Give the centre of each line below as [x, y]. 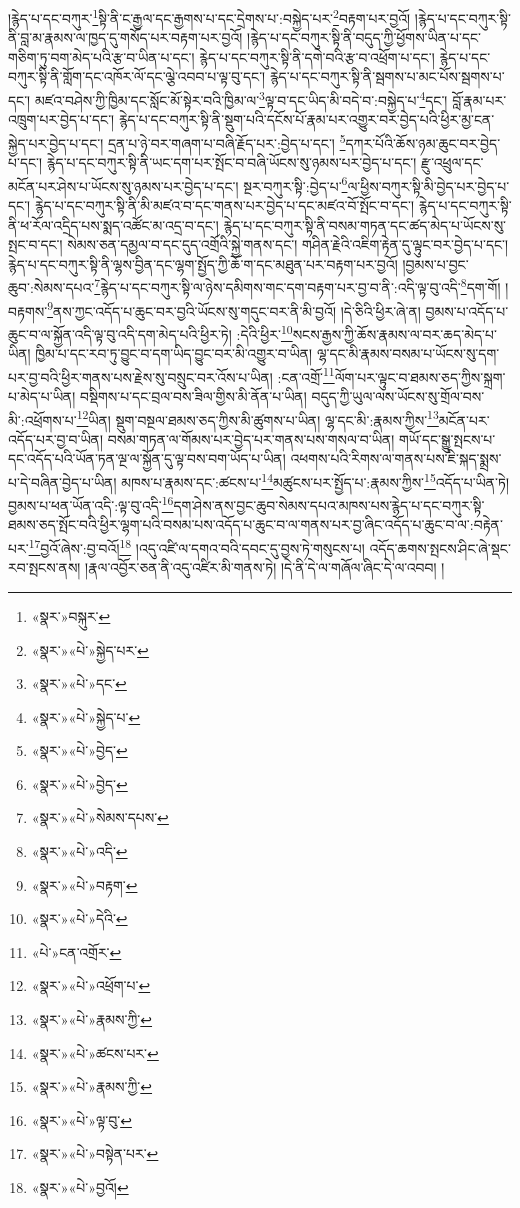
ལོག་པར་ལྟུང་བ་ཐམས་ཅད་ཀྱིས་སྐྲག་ [420, 376]
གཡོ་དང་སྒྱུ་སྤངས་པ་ [447, 438]
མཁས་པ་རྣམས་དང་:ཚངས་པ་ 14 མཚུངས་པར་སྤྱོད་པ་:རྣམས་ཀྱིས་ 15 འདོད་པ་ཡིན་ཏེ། [315, 480]
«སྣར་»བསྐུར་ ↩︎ [71, 615]
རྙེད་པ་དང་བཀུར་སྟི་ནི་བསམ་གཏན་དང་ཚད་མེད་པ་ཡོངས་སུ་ [365, 224]
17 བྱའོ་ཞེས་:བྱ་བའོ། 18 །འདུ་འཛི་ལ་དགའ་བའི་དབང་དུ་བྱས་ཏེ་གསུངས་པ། [196, 546]
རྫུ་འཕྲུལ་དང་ [452, 162]
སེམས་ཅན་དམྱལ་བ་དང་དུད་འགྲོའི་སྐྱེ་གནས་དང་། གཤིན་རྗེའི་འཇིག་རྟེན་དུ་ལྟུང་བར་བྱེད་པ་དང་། [288, 244]
